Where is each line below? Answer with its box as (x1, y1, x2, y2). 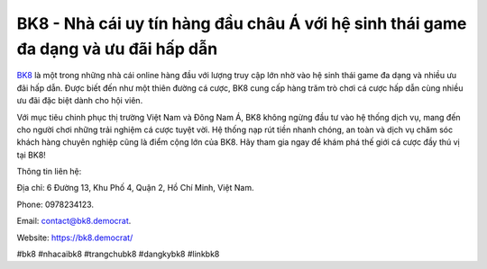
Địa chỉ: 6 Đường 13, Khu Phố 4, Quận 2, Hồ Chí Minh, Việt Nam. (16, 183, 254, 193)
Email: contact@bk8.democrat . (16, 216, 132, 227)
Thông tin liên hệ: (16, 166, 82, 177)
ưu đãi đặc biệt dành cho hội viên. (16, 95, 143, 106)
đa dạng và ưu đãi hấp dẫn (16, 39, 218, 58)
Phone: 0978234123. (16, 199, 95, 210)
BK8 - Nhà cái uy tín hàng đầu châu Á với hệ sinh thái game (16, 13, 467, 33)
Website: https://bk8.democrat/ (16, 232, 133, 243)
